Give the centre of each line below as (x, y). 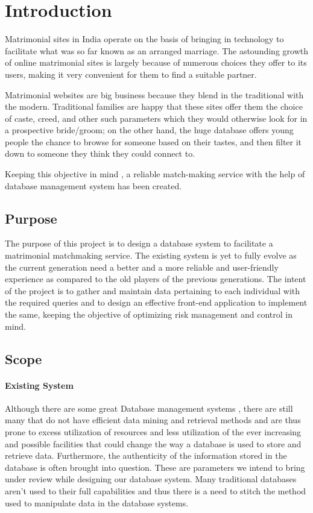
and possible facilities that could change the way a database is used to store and (153, 443)
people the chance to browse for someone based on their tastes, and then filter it (153, 141)
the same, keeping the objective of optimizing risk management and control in (149, 314)
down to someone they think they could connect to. (100, 153)
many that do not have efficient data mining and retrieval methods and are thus (153, 420)
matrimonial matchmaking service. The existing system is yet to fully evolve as (151, 255)
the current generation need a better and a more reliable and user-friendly (142, 267)
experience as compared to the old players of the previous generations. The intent (156, 279)
